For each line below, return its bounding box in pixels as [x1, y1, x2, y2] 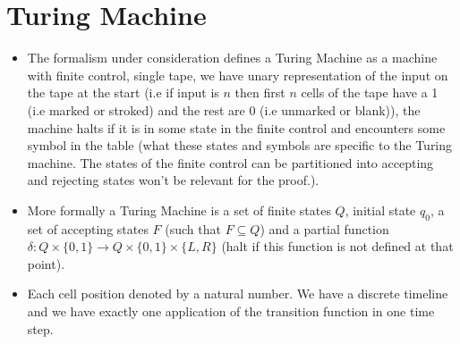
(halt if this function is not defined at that [221, 237, 454, 256]
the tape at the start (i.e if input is [27, 83, 219, 102]
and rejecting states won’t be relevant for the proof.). [27, 171, 319, 189]
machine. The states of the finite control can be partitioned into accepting [27, 153, 434, 172]
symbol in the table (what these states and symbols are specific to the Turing [27, 136, 453, 155]
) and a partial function [260, 219, 389, 238]
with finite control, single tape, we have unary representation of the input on [27, 65, 448, 84]
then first [234, 83, 285, 102]
